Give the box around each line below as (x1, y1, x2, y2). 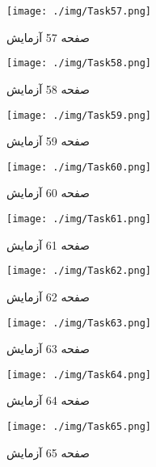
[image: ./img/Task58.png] (6, 57, 151, 69)
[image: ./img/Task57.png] (6, 6, 151, 17)
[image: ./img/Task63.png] (6, 317, 151, 329)
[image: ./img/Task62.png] (6, 265, 151, 277)
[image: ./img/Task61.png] (6, 213, 151, 225)
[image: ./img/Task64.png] (6, 368, 151, 381)
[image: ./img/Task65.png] (6, 421, 151, 432)
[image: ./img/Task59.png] (6, 109, 151, 121)
